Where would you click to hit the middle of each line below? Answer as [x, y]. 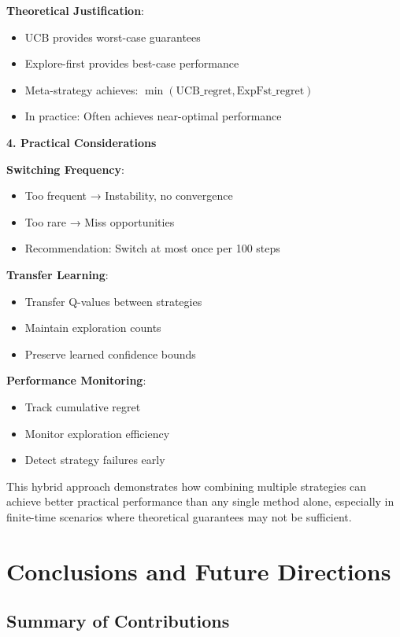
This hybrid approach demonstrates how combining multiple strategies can [187, 486]
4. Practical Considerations [81, 142]
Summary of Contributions [118, 621]
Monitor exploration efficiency [97, 433]
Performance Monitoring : [76, 380]
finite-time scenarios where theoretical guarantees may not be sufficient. [179, 516]
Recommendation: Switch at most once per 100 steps [152, 248]
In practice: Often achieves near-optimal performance [153, 116]
